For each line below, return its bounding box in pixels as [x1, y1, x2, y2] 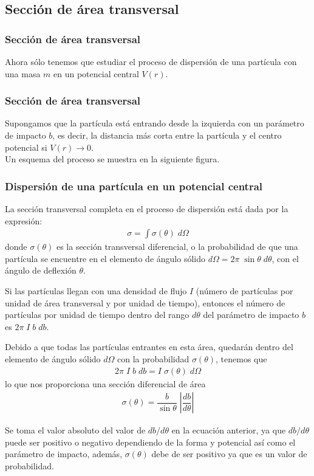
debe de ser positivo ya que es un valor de [151, 447, 307, 460]
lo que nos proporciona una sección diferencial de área [5, 377, 206, 390]
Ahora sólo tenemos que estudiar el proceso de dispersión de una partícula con [5, 55, 297, 67]
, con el [271, 252, 299, 264]
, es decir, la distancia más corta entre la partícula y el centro [52, 129, 282, 141]
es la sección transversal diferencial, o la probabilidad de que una [56, 240, 298, 253]
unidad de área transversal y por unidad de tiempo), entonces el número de [5, 296, 285, 309]
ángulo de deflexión [5, 264, 77, 277]
